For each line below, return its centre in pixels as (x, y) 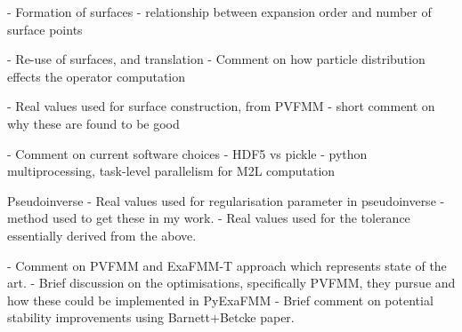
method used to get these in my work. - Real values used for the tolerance (209, 218)
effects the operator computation (97, 76)
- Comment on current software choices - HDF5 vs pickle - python (187, 153)
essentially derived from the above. (102, 235)
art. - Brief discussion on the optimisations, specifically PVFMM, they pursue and (231, 283)
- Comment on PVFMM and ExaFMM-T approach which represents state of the (227, 265)
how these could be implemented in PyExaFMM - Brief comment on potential (220, 300)
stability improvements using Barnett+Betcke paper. (151, 317)
